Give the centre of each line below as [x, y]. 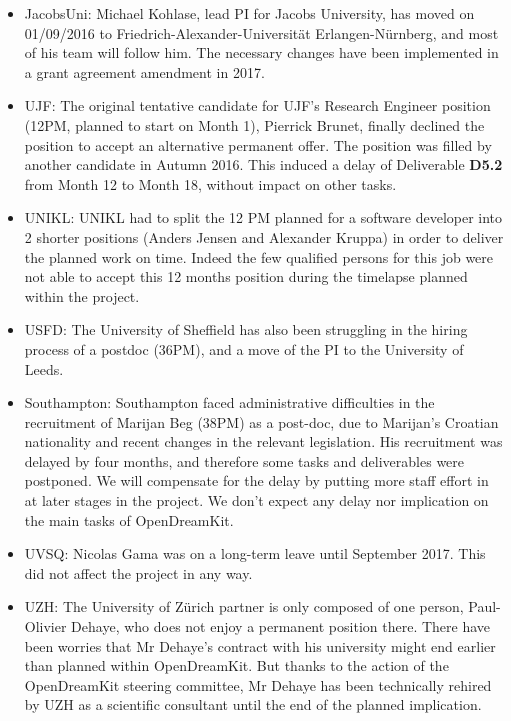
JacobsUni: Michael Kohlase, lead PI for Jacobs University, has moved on [249, 13]
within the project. [82, 295]
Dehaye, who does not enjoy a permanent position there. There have [281, 626]
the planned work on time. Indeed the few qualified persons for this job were [259, 256]
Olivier [45, 626]
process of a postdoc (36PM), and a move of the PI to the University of [244, 348]
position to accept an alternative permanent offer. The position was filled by [258, 144]
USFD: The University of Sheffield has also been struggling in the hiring [246, 329]
